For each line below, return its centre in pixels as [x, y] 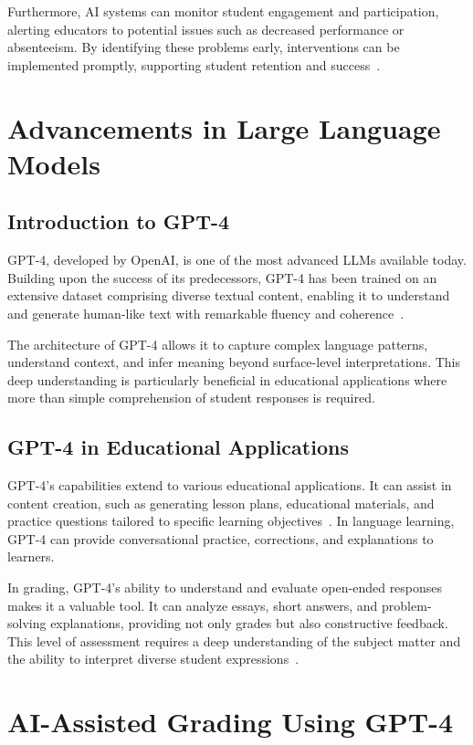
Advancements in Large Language [224, 127]
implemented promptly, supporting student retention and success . [194, 64]
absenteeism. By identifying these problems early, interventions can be [204, 47]
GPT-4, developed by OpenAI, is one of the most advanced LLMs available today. [237, 260]
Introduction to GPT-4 [119, 221]
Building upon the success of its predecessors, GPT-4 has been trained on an [222, 277]
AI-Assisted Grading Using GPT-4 [231, 722]
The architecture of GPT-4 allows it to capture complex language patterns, [218, 344]
